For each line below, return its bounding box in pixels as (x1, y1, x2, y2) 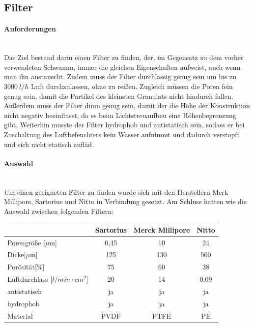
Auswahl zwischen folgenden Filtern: (4, 206, 113, 216)
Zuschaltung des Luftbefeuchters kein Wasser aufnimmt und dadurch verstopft (4, 129, 240, 139)
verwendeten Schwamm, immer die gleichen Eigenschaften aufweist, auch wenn (4, 61, 241, 72)
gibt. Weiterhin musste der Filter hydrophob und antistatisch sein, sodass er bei (4, 119, 245, 130)
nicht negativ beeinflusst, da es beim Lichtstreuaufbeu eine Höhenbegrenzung (4, 110, 236, 120)
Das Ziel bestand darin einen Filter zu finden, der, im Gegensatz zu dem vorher (4, 52, 244, 62)
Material (7, 310, 33, 321)
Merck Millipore (133, 224, 190, 235)
